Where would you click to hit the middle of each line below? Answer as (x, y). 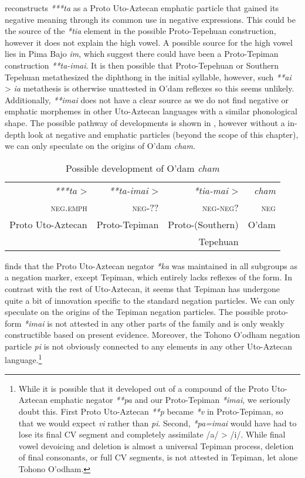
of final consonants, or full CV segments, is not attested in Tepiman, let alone (158, 457)
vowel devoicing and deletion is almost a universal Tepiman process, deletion (156, 445)
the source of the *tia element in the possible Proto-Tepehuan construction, (140, 31)
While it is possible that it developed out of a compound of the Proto (143, 388)
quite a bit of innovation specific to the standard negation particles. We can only (150, 300)
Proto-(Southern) (203, 224)
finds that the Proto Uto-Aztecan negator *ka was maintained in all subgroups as (151, 265)
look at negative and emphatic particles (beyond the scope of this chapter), (163, 134)
